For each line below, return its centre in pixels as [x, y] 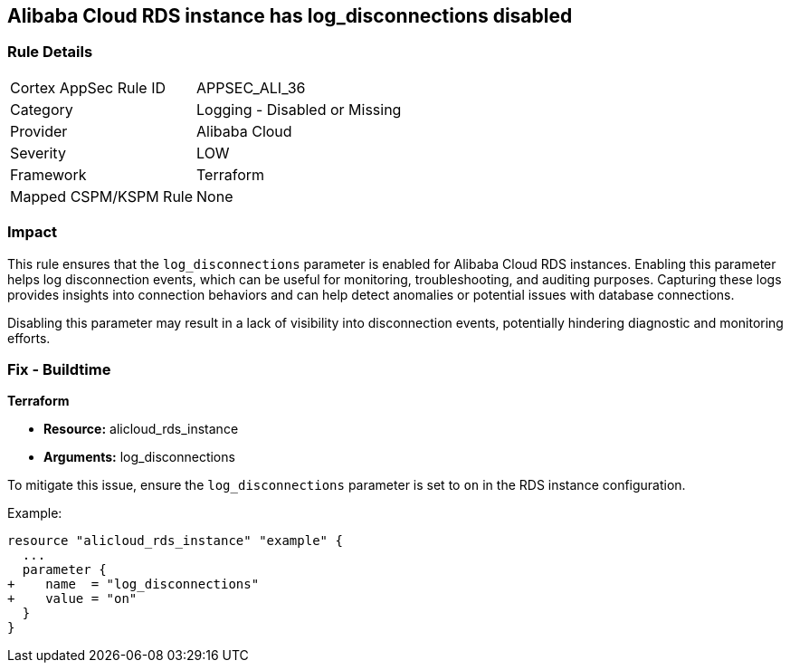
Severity [38, 153]
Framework [48, 174]
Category [42, 109]
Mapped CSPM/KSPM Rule [102, 196]
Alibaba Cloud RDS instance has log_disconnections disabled [290, 16]
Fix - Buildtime [59, 369]
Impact [33, 232]
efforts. [29, 338]
